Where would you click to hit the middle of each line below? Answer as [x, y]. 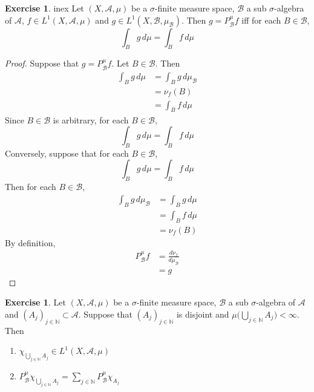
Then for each [31, 187]
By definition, [30, 242]
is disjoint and [203, 314]
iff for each [261, 20]
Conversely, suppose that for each [67, 153]
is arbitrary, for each [91, 119]
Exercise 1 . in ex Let [44, 8]
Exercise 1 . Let [35, 302]
